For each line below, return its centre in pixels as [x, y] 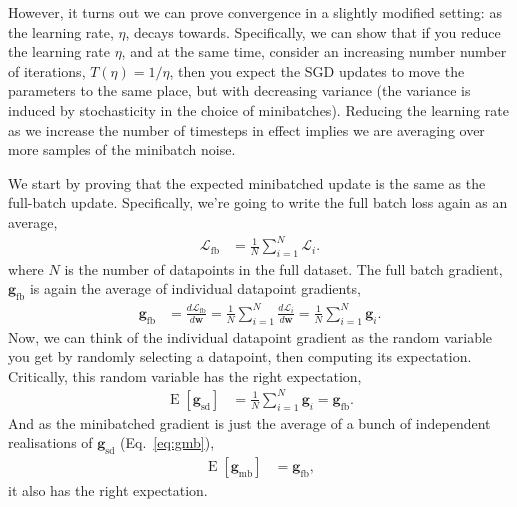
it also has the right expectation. [108, 490]
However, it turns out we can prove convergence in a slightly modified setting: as [255, 12]
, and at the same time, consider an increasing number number [314, 51]
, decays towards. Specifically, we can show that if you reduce [313, 31]
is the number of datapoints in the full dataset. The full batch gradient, [283, 268]
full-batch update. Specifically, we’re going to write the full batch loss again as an [258, 202]
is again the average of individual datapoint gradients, [195, 288]
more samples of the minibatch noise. [122, 149]
